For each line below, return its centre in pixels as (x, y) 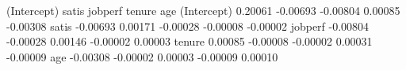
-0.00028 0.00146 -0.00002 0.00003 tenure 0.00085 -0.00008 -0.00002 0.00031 (190, 41)
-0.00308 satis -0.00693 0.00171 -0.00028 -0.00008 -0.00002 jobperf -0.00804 (188, 26)
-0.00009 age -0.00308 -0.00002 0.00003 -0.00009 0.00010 (142, 56)
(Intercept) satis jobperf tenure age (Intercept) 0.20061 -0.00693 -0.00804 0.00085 (203, 10)
